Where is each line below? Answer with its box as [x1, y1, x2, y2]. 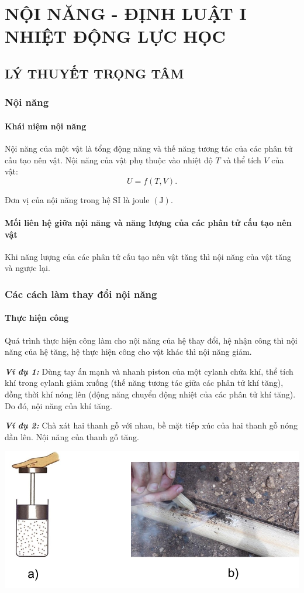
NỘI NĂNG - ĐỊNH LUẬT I [5, 1, 247, 25]
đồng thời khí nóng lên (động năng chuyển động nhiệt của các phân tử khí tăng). [5, 388, 296, 400]
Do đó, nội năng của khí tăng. [5, 399, 112, 412]
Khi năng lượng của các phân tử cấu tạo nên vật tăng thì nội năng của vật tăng [5, 250, 292, 262]
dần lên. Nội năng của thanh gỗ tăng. [5, 430, 139, 443]
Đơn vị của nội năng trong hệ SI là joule [5, 193, 150, 205]
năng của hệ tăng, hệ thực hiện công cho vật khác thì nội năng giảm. [5, 345, 252, 358]
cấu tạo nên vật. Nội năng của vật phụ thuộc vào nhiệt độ [5, 153, 213, 166]
